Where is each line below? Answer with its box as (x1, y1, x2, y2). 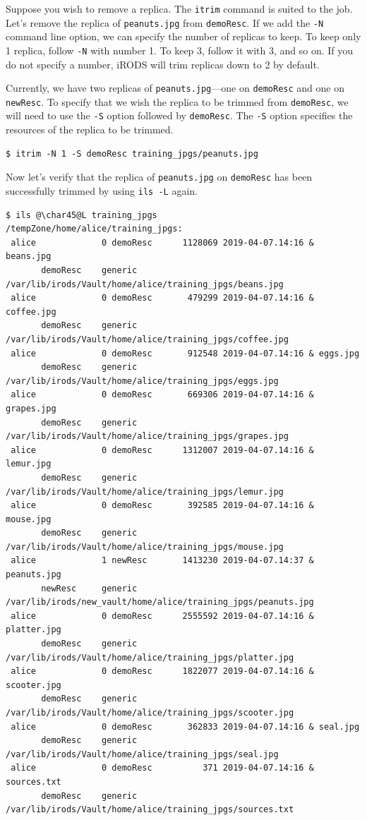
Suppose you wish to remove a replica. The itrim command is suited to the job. (6, 1, 353, 16)
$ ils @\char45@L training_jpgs (6, 210, 157, 220)
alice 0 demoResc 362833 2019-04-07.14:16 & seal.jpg (11, 721, 360, 732)
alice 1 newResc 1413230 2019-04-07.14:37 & (11, 555, 314, 566)
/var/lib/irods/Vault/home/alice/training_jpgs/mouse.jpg (6, 541, 284, 552)
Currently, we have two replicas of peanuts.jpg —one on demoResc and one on (6, 80, 344, 95)
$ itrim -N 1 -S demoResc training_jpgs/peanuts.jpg (6, 148, 258, 159)
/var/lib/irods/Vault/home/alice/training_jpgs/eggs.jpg (6, 375, 279, 386)
